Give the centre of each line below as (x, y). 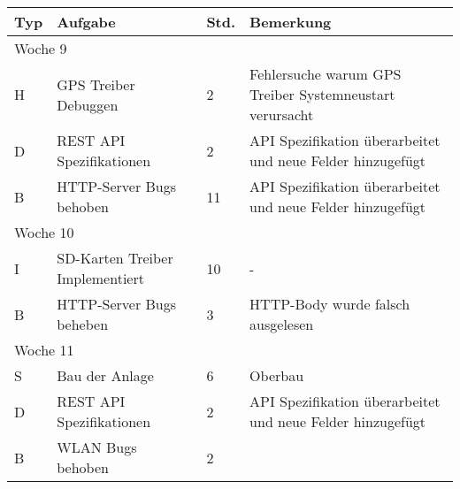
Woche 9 (41, 48)
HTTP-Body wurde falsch (330, 304)
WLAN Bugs (97, 447)
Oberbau (277, 375)
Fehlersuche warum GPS (326, 74)
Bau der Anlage (105, 375)
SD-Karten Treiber (115, 258)
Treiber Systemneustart (322, 94)
